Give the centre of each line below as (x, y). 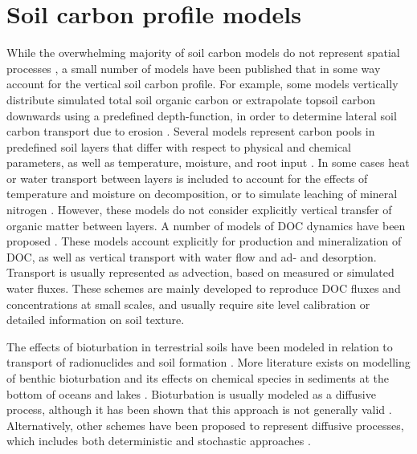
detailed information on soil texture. (96, 320)
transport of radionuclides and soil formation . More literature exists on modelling (208, 362)
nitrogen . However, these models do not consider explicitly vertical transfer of (199, 210)
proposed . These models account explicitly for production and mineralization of (204, 241)
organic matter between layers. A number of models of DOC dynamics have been (206, 225)
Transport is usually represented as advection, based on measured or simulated (200, 272)
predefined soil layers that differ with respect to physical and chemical (179, 146)
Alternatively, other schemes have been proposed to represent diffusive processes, (205, 425)
